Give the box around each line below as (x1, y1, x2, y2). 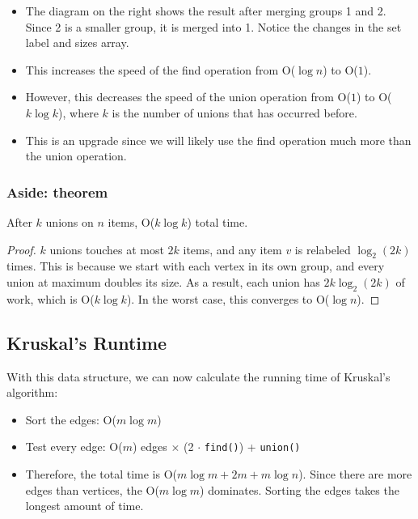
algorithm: (6, 384, 58, 401)
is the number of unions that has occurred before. (112, 104, 357, 121)
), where (58, 104, 99, 121)
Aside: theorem (6, 181, 108, 202)
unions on (45, 213, 94, 230)
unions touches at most (49, 240, 164, 257)
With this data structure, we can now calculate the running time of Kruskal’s (6, 368, 391, 385)
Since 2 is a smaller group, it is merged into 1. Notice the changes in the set (25, 18, 402, 35)
